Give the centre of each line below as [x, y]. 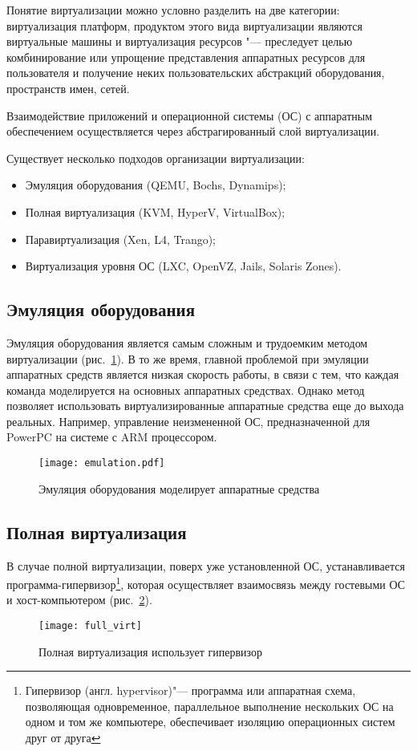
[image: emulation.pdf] [102, 463]
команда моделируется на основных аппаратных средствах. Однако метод [186, 390]
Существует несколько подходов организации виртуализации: [156, 158]
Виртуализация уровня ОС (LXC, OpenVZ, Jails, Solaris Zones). [183, 266]
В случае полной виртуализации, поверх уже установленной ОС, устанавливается [206, 565]
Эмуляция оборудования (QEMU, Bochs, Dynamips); [156, 185]
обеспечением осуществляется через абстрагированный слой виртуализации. [193, 131]
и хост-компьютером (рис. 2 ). [79, 600]
